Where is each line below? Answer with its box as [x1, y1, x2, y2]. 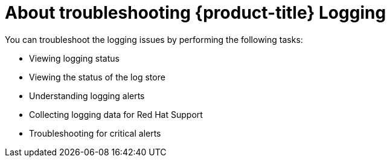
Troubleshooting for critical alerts [29, 128, 161, 138]
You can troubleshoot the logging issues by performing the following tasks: [5, 34, 303, 45]
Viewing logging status [29, 53, 120, 63]
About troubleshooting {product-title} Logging [5, 2, 386, 23]
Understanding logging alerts [29, 90, 145, 101]
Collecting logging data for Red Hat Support [29, 109, 203, 120]
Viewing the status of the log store [29, 71, 165, 82]
